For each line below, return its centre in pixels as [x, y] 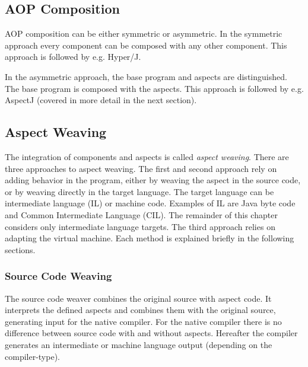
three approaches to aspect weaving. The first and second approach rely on [141, 168]
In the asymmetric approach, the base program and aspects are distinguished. [146, 76]
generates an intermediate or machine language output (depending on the [139, 344]
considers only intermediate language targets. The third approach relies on [140, 226]
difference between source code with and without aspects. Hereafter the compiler [151, 333]
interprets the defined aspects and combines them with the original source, [140, 310]
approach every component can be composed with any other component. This [146, 45]
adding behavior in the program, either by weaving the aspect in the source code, [153, 180]
